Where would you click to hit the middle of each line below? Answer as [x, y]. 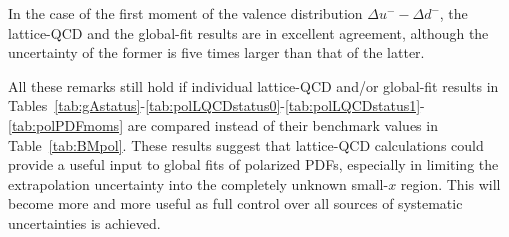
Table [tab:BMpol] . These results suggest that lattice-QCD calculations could [246, 144]
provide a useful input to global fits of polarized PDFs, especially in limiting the [253, 164]
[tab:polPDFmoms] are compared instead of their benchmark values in [223, 124]
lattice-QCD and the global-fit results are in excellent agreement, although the [248, 32]
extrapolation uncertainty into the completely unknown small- [198, 183]
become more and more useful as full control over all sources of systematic [235, 203]
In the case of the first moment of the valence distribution [185, 13]
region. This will [450, 183]
